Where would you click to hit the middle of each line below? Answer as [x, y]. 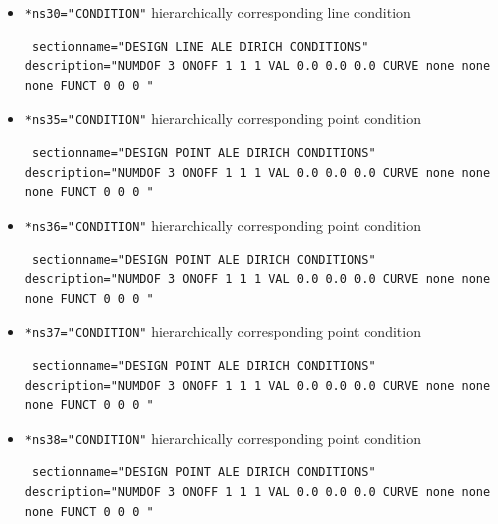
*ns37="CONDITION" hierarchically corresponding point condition [222, 331]
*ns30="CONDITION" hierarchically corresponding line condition [217, 12]
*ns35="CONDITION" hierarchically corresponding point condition [222, 118]
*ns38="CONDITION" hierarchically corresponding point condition [222, 437]
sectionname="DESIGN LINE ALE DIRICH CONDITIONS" [200, 46]
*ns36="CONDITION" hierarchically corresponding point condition [222, 224]
